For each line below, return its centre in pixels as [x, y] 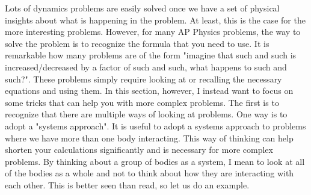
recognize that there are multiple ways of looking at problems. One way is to [146, 114]
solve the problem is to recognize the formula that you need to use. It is [137, 43]
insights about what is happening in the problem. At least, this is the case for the [155, 20]
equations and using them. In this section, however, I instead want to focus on [149, 91]
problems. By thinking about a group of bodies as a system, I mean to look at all [155, 161]
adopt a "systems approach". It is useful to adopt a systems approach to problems [155, 125]
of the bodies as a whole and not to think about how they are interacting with [149, 173]
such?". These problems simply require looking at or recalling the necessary [143, 79]
